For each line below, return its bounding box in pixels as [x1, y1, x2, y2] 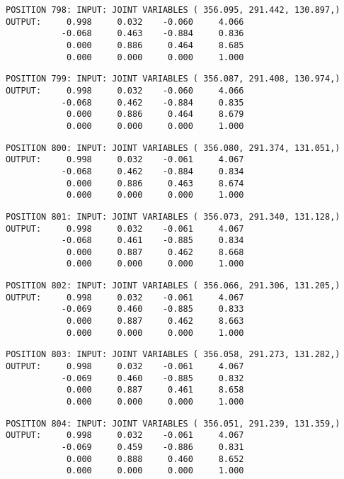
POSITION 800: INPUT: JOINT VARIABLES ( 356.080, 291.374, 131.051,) [6, 142, 340, 153]
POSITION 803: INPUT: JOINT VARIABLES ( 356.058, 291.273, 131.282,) [6, 349, 340, 360]
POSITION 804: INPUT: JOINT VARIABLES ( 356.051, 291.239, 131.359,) [6, 418, 340, 429]
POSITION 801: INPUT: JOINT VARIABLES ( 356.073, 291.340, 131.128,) [6, 211, 340, 222]
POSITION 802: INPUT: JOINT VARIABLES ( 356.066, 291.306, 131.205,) [6, 281, 340, 291]
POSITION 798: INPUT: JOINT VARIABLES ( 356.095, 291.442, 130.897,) [6, 5, 340, 15]
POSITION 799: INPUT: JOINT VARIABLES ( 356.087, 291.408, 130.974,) [6, 74, 340, 84]
